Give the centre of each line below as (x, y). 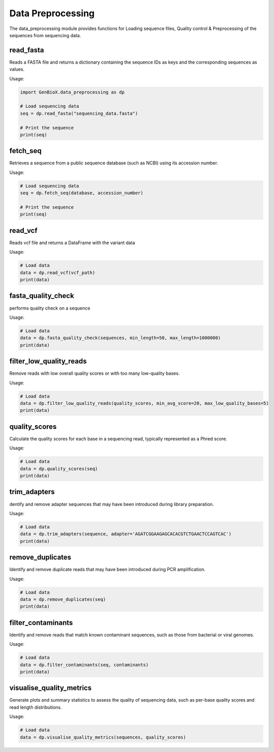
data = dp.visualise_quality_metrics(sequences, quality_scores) (103, 737)
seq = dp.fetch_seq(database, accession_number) (82, 193)
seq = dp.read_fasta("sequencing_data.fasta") (79, 113)
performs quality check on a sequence (50, 308)
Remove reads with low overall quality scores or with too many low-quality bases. (95, 373)
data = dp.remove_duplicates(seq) (63, 599)
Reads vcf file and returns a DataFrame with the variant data (72, 243)
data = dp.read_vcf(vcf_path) (58, 273)
